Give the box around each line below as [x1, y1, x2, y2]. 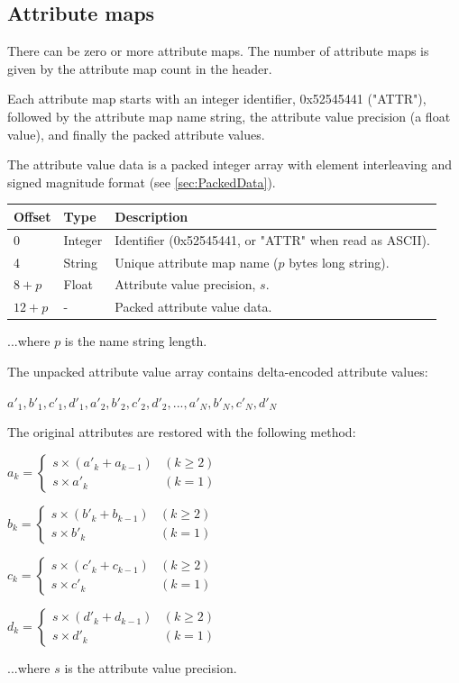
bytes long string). [289, 252, 390, 271]
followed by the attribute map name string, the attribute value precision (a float [7, 106, 451, 125]
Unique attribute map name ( [115, 252, 279, 271]
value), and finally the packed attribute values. [7, 124, 265, 143]
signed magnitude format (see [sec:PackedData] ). [7, 172, 276, 191]
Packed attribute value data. [115, 297, 272, 316]
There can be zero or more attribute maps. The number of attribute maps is [7, 41, 429, 60]
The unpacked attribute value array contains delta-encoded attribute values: [7, 361, 428, 380]
